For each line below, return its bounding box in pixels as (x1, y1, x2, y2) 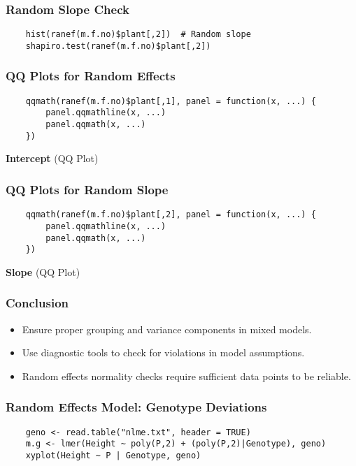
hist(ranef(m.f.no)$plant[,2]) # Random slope (25, 29, 251, 40)
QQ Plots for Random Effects (6, 67, 176, 85)
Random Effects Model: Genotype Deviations (6, 398, 267, 416)
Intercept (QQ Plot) (6, 151, 99, 166)
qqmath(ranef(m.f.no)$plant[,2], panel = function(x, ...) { (25, 210, 316, 220)
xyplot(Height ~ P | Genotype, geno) (25, 450, 201, 460)
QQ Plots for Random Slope (6, 180, 169, 198)
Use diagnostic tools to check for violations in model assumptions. (22, 345, 305, 360)
